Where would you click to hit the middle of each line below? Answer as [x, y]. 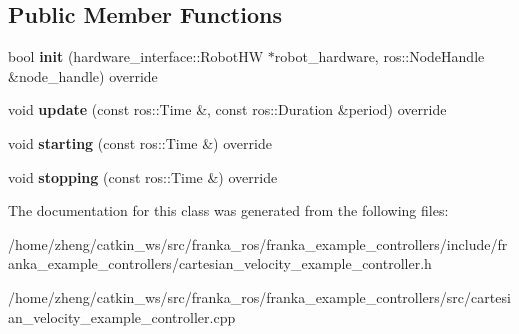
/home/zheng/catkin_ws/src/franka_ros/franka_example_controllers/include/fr [258, 243]
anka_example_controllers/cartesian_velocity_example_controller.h [220, 263]
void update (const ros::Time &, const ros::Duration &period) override [227, 109]
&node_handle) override [83, 75]
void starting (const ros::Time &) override [140, 142]
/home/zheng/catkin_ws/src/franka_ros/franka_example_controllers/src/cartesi [259, 296]
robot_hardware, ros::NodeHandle [379, 56]
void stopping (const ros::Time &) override [143, 176]
